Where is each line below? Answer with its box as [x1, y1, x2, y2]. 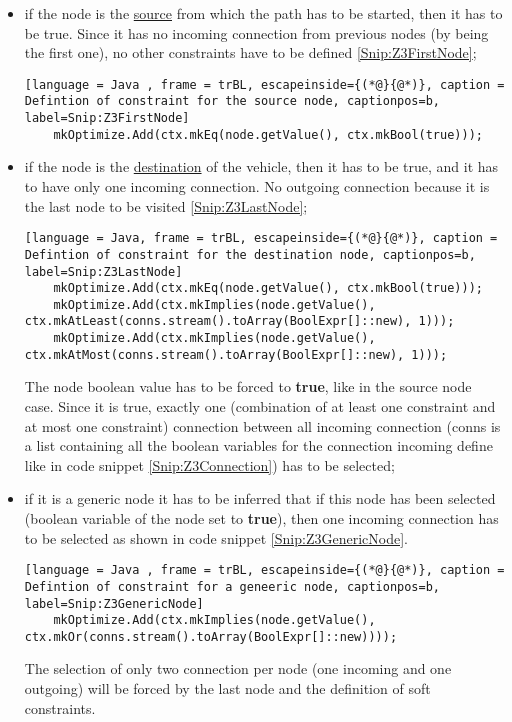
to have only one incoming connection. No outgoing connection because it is [24, 176, 490, 196]
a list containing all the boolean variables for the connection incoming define [24, 435, 493, 456]
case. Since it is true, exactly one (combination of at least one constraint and [24, 396, 496, 417]
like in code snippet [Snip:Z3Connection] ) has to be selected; [24, 454, 395, 475]
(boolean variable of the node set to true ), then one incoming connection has [24, 508, 499, 528]
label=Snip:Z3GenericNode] [24, 596, 204, 611]
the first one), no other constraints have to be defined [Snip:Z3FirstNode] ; [24, 42, 477, 63]
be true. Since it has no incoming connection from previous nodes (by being [24, 22, 489, 43]
